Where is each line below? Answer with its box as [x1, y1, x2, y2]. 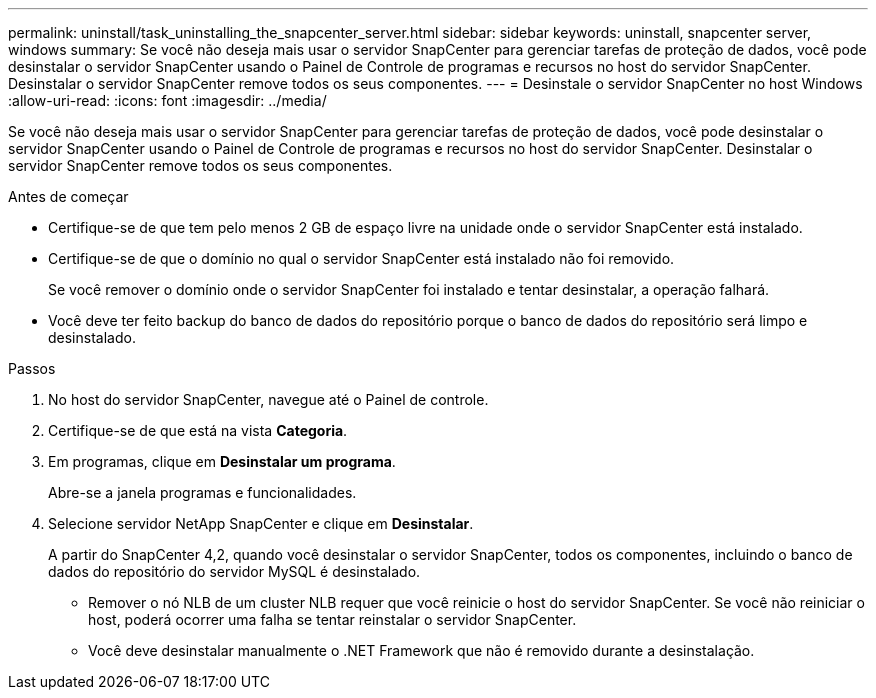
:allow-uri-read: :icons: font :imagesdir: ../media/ [8, 92, 327, 109]
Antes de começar [8, 188, 129, 205]
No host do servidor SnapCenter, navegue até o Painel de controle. [48, 391, 489, 408]
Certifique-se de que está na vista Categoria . [48, 422, 348, 439]
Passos [8, 360, 56, 377]
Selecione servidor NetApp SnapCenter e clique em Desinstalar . [48, 515, 474, 532]
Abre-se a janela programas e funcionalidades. [48, 484, 357, 501]
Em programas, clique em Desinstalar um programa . [48, 453, 396, 470]
